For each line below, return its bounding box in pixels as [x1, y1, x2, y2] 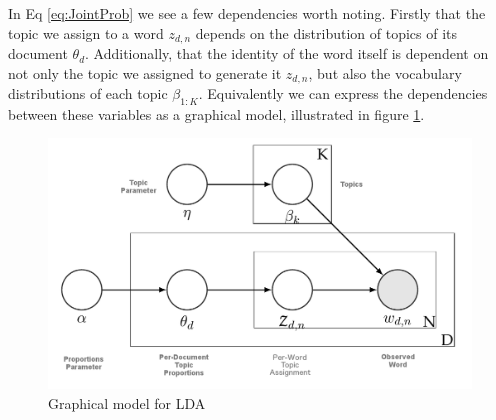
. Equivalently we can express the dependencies [198, 83, 488, 104]
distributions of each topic [8, 83, 168, 104]
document [8, 43, 68, 64]
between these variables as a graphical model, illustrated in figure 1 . [8, 103, 425, 124]
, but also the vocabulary [308, 62, 462, 83]
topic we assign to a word [8, 22, 164, 43]
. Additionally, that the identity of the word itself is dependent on [85, 43, 489, 64]
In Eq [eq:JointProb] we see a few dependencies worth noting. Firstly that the [8, 3, 486, 23]
